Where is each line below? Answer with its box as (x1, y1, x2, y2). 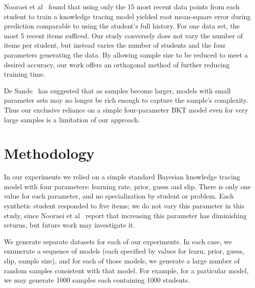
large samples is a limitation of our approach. (4, 114, 140, 124)
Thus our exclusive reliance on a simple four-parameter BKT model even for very (4, 104, 249, 115)
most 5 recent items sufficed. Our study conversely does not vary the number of (4, 30, 243, 40)
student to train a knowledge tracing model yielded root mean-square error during (4, 11, 251, 21)
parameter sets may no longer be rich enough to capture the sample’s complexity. (4, 95, 249, 105)
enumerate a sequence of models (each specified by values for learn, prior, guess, (4, 246, 244, 256)
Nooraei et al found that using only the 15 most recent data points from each (4, 1, 240, 11)
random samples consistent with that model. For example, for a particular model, (4, 265, 249, 275)
